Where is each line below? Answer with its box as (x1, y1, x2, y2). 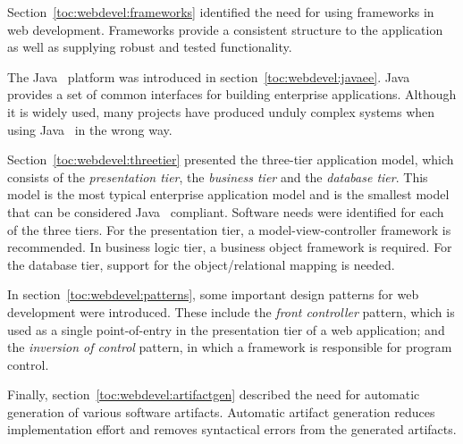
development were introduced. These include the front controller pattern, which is (7, 302, 455, 321)
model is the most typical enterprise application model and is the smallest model (7, 185, 450, 204)
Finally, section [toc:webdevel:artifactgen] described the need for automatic (7, 385, 420, 404)
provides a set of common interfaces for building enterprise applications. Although (7, 85, 457, 104)
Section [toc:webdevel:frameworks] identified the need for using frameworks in (7, 3, 434, 21)
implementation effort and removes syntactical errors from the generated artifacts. (7, 420, 457, 439)
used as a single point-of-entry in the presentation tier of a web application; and (7, 320, 445, 339)
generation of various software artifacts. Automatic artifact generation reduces (7, 402, 435, 421)
